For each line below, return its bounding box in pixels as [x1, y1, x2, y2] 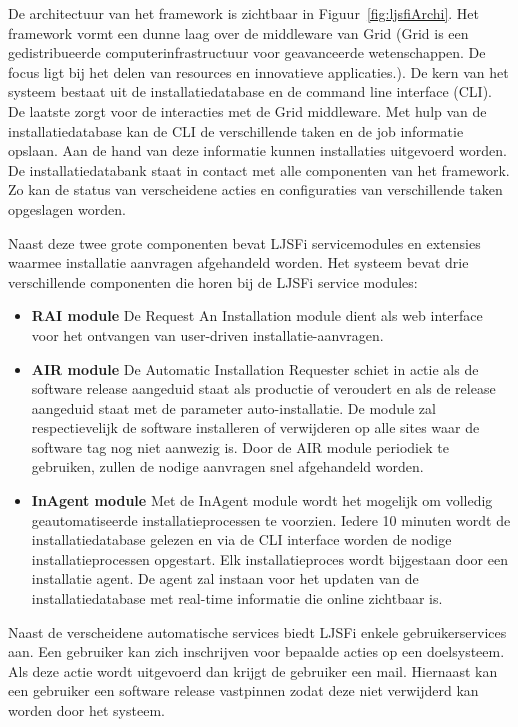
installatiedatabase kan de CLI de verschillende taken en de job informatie [8, 120, 464, 141]
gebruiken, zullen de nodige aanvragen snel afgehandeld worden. [31, 456, 424, 477]
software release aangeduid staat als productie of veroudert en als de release [31, 378, 496, 399]
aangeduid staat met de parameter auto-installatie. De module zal [31, 397, 436, 418]
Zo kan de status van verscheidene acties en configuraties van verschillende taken [8, 179, 503, 200]
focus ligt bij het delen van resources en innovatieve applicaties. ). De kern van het [8, 61, 509, 82]
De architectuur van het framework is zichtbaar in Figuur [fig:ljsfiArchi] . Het [8, 3, 480, 23]
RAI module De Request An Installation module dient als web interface [31, 305, 483, 326]
